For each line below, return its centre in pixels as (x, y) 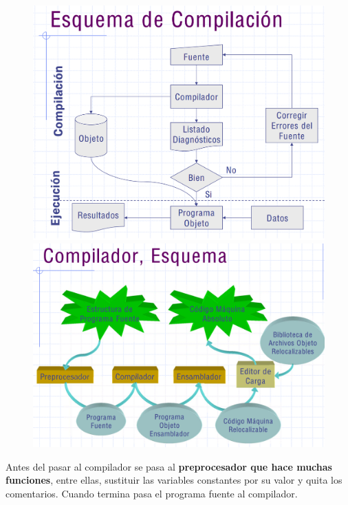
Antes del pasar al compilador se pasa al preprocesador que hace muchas (169, 466)
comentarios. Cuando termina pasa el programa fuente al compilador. (152, 493)
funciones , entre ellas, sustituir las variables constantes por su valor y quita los (174, 480)
